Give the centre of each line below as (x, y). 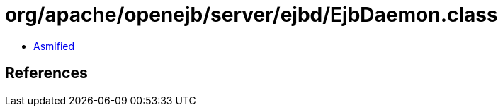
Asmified (54, 46)
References (46, 73)
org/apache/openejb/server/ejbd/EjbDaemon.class (252, 15)
